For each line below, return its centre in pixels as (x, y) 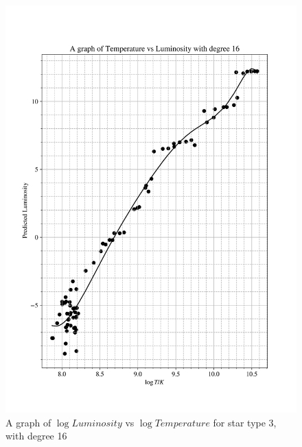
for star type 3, (245, 422)
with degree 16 (36, 436)
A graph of (28, 422)
